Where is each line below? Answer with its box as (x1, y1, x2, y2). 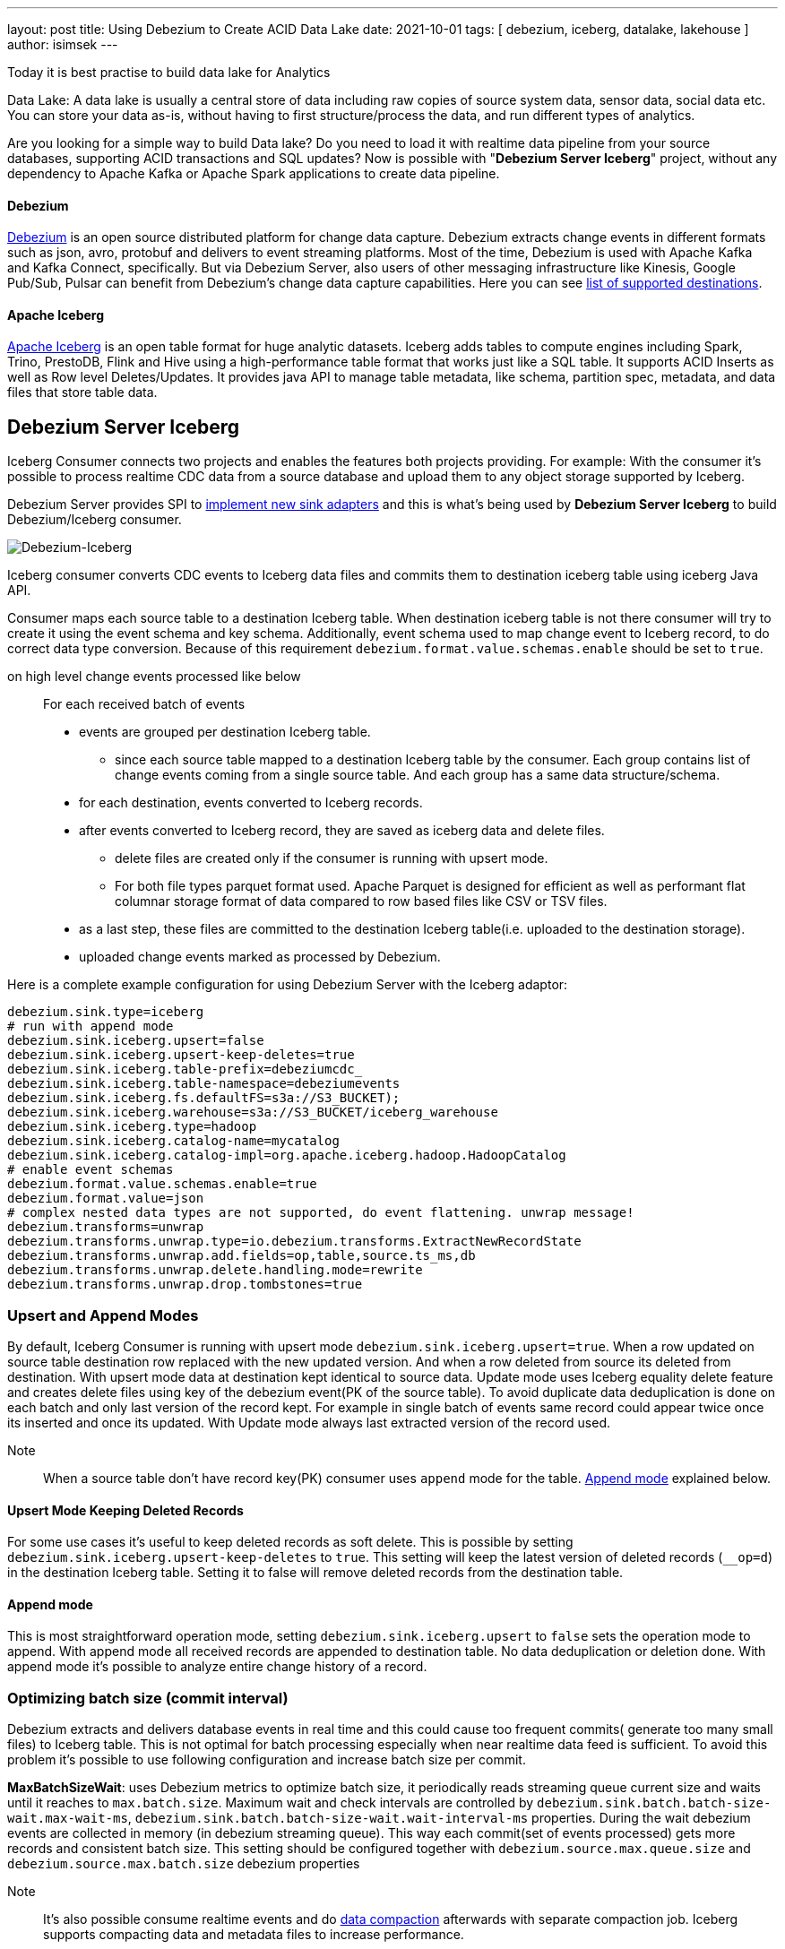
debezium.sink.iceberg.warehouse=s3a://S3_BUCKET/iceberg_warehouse (7, 1105, 498, 1120)
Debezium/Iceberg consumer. (7, 512, 182, 528)
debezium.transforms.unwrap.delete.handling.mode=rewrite (7, 1263, 423, 1278)
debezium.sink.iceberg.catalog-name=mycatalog (7, 1134, 340, 1149)
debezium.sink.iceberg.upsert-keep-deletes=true (7, 1048, 355, 1063)
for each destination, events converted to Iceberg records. (79, 795, 423, 811)
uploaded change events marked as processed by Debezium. (79, 949, 441, 965)
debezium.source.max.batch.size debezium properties (7, 1856, 360, 1872)
